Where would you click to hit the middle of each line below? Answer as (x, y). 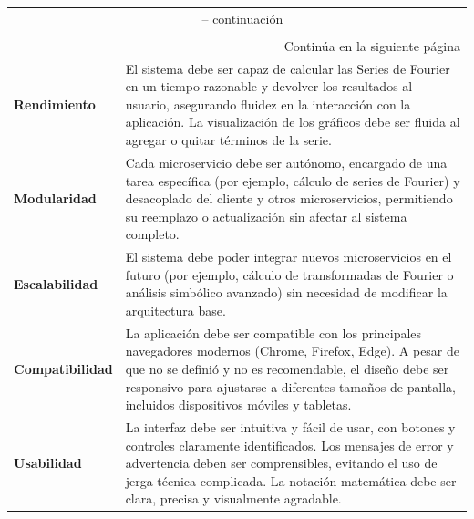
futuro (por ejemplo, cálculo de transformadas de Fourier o (289, 274)
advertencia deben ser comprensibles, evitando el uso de (281, 463)
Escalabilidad (56, 283)
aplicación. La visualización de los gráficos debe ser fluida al (293, 122)
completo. (152, 234)
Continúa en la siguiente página (372, 45)
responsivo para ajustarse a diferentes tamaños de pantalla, (290, 386)
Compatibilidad (63, 368)
